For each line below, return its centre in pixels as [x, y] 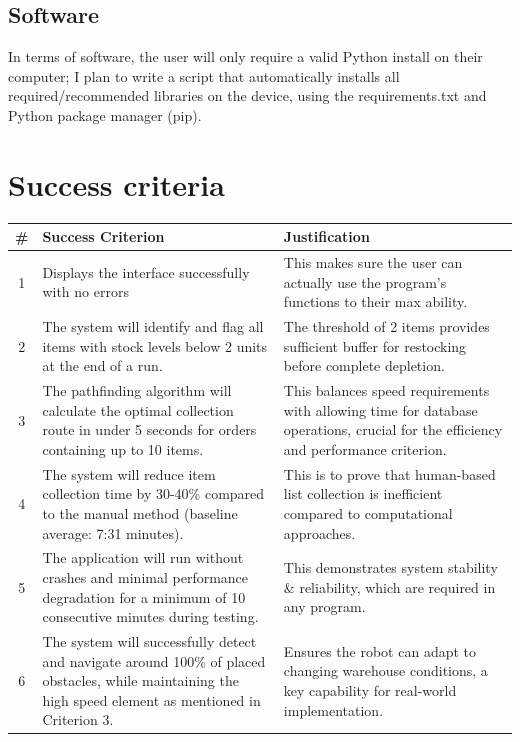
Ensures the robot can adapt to [380, 650]
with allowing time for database [380, 409]
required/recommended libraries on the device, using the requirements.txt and [247, 95]
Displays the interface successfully [146, 271]
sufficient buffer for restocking [375, 345]
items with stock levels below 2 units [155, 345]
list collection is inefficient [363, 493]
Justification [326, 236]
